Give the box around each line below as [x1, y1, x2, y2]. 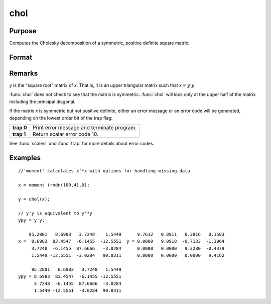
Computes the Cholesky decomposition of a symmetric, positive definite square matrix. [9, 40, 190, 46]
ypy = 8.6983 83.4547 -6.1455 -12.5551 [18, 274, 121, 279]
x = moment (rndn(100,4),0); [18, 182, 90, 188]
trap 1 [12, 131, 26, 138]
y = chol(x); [18, 196, 50, 202]
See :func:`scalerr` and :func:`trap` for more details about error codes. [9, 140, 155, 146]
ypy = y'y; [18, 218, 45, 223]
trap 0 [12, 124, 27, 131]
